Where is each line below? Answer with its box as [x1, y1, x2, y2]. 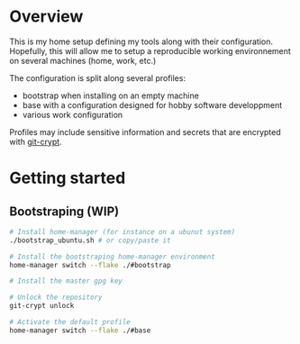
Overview [9, 6, 84, 27]
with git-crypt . [9, 136, 62, 147]
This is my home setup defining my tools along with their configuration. [9, 36, 273, 47]
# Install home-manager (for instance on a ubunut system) [9, 227, 236, 236]
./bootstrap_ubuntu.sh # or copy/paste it [9, 236, 171, 245]
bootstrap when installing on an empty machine [22, 90, 200, 101]
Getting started [9, 168, 126, 188]
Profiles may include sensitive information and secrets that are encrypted [9, 126, 281, 137]
